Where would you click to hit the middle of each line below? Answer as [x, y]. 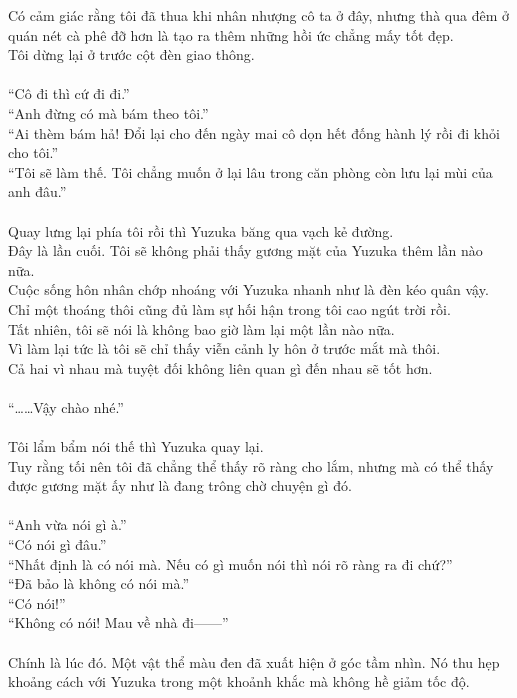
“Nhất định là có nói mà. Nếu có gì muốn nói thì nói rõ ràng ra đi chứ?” [230, 563]
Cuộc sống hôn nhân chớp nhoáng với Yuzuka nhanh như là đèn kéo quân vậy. [248, 289]
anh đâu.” [37, 191]
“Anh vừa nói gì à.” [67, 524]
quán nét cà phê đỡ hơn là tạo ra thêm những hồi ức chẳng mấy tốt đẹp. [231, 34]
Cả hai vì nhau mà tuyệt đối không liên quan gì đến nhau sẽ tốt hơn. [220, 367]
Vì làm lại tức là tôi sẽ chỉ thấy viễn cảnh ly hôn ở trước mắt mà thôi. [224, 348]
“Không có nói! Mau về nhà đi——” [118, 622]
